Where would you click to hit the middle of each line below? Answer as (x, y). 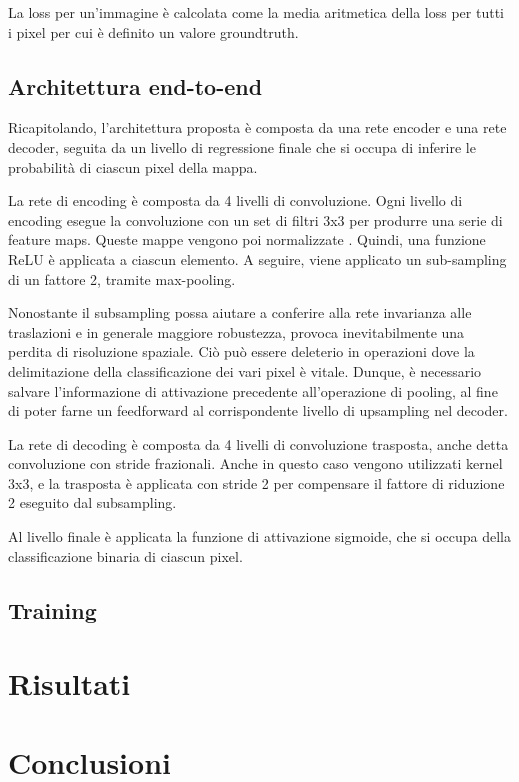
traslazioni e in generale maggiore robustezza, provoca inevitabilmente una (236, 331)
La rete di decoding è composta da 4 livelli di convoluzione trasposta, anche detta (258, 443)
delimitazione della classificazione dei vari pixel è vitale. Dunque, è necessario (245, 370)
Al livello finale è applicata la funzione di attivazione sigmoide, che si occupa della (259, 536)
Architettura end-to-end (135, 85)
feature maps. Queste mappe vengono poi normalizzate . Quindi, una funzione (247, 239)
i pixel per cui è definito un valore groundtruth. (153, 31)
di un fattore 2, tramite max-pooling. (122, 278)
